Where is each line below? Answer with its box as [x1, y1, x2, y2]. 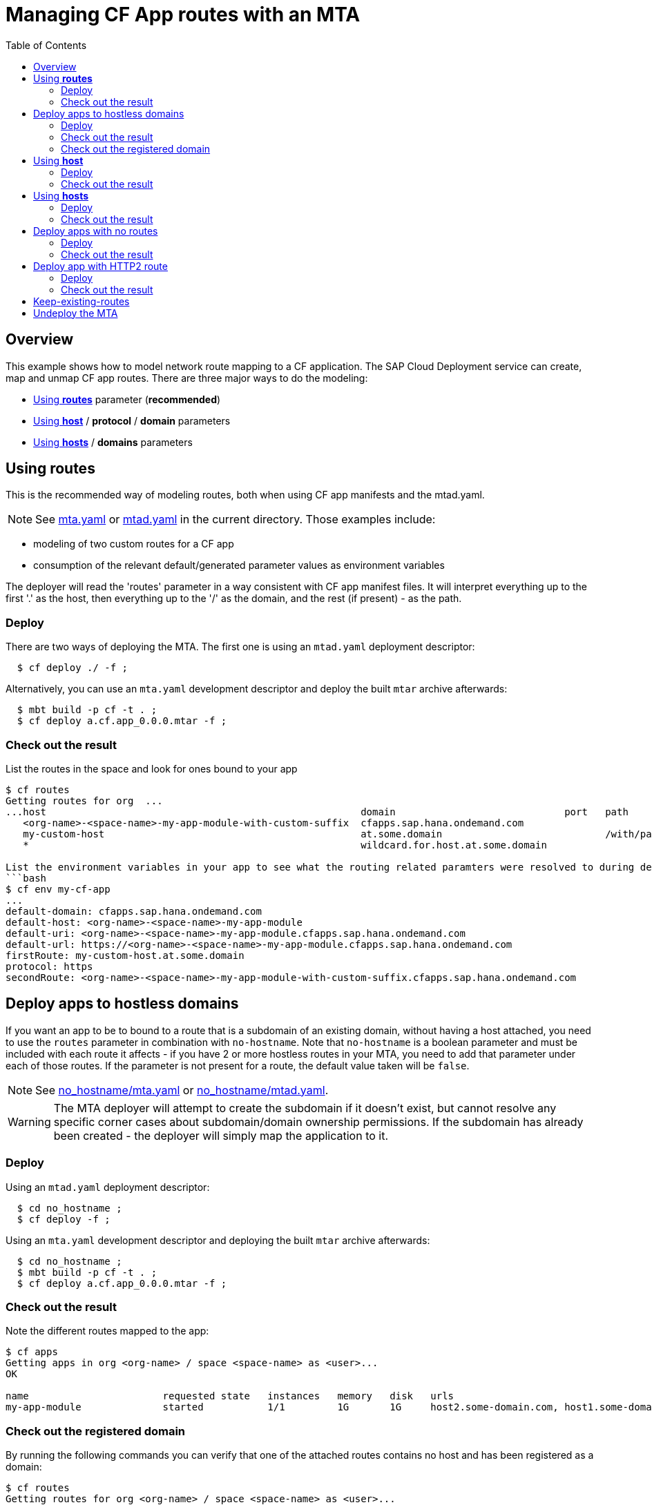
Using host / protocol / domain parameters [33, 414, 231, 427]
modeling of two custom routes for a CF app [33, 538, 234, 550]
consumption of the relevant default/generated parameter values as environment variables [33, 559, 445, 572]
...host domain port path [6, 806, 629, 817]
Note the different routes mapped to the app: [6, 1325, 209, 1337]
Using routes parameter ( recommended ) [33, 393, 221, 405]
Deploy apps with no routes [33, 224, 158, 237]
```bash [6, 872, 47, 884]
